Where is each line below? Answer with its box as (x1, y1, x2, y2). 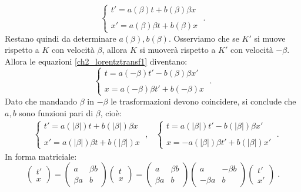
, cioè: (100, 106, 122, 119)
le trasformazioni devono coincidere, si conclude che (111, 95, 296, 107)
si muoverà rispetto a (139, 43, 216, 56)
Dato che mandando (5, 95, 78, 107)
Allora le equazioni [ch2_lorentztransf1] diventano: (5, 55, 188, 67)
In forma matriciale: (5, 150, 77, 162)
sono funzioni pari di (19, 106, 93, 119)
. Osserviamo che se (168, 32, 239, 44)
